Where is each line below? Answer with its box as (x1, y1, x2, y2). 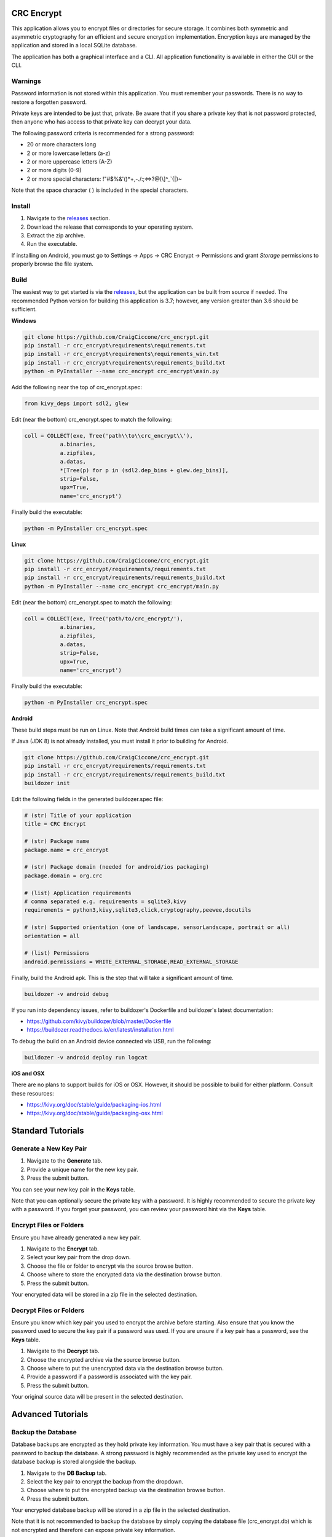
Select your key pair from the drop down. (26, 1254, 131, 1261)
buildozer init (24, 780, 70, 787)
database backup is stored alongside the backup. (11, 1458, 136, 1466)
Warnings (11, 77, 41, 85)
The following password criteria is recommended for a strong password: (11, 129, 195, 136)
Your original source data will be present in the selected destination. (11, 1393, 184, 1401)
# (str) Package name (24, 838, 90, 845)
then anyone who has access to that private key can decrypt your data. (11, 118, 192, 125)
